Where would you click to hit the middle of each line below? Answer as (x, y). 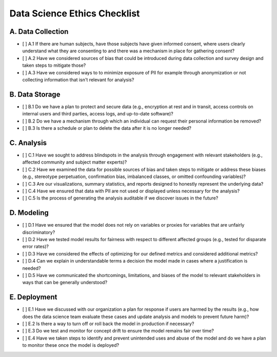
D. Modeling (29, 213)
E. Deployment (33, 297)
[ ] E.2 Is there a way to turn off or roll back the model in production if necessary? (108, 324)
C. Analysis (28, 143)
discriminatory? (39, 232)
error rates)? (35, 247)
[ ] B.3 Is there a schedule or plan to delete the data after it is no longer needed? (107, 128)
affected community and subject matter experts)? (75, 162)
